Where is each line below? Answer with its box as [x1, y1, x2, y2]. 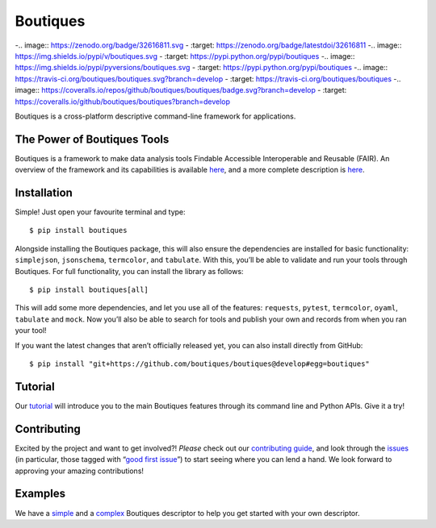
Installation [15, 186, 73, 199]
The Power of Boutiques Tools [15, 132, 170, 146]
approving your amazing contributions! [15, 466, 145, 476]
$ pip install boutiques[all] [29, 285, 149, 294]
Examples [15, 487, 66, 501]
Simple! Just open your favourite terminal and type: [15, 207, 186, 217]
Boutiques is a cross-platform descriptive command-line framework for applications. [15, 111, 296, 121]
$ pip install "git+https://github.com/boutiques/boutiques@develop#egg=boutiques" [29, 360, 371, 368]
